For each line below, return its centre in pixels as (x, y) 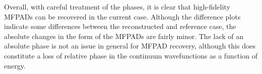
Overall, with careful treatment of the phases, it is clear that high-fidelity (117, 6)
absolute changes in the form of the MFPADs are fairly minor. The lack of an (124, 36)
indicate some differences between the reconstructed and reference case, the (120, 26)
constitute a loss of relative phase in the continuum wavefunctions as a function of (131, 55)
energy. (15, 65)
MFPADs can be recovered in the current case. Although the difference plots (122, 16)
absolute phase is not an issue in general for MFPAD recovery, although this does (130, 46)
